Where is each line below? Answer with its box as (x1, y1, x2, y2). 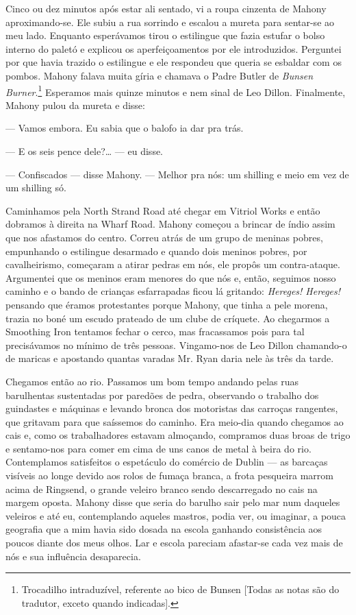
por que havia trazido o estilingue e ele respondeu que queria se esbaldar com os (5, 55, 342, 69)
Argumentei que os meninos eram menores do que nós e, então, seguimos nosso (5, 270, 336, 285)
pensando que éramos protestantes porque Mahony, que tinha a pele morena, (5, 297, 328, 311)
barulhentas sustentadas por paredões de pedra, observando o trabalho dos (5, 387, 319, 402)
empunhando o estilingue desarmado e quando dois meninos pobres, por (5, 243, 307, 258)
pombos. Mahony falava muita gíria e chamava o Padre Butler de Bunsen (5, 68, 314, 82)
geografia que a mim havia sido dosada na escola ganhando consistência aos (5, 522, 322, 536)
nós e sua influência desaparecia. (5, 548, 141, 563)
